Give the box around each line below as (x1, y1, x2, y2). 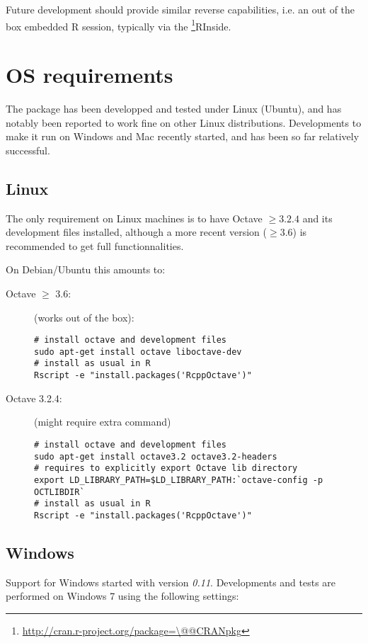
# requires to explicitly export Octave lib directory (34, 463, 298, 474)
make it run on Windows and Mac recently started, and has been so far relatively (6, 129, 360, 144)
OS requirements (6, 60, 173, 89)
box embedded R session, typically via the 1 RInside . (6, 16, 231, 33)
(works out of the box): (34, 309, 134, 324)
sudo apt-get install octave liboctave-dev (34, 346, 242, 357)
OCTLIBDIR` (34, 486, 85, 497)
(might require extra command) (34, 414, 171, 429)
